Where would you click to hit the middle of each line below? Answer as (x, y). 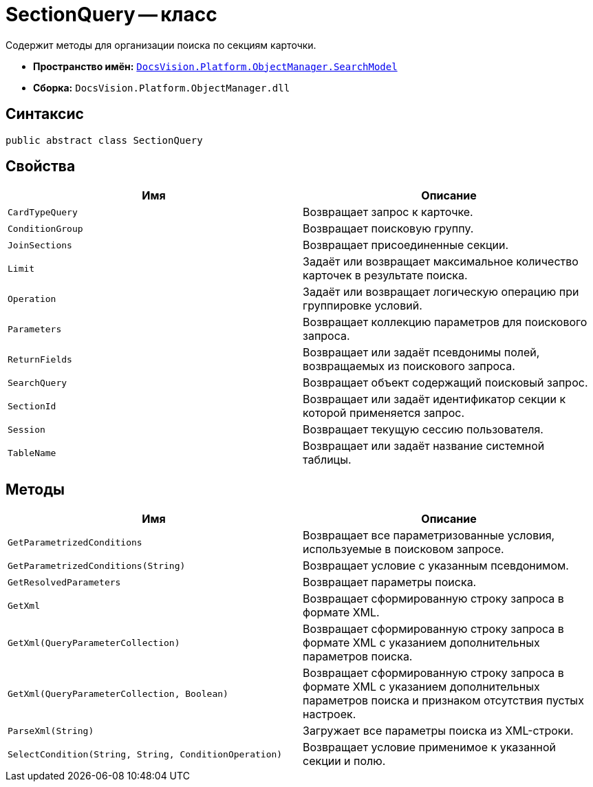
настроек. (330, 714)
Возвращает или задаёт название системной (424, 446)
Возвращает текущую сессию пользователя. (423, 430)
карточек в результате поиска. (385, 276)
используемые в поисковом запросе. (403, 549)
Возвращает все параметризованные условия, (429, 536)
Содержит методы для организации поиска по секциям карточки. (161, 45)
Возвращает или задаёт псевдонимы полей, (421, 353)
